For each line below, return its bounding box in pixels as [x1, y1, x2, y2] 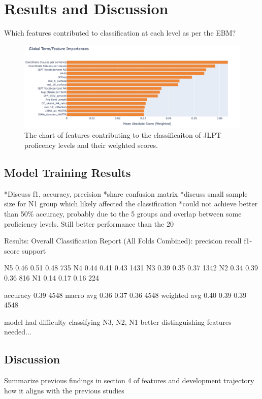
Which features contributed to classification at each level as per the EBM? [4, 27, 236, 38]
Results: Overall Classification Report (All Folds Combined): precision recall [4, 235, 242, 246]
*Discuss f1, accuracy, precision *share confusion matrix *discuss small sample [4, 188, 248, 199]
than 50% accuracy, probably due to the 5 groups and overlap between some [4, 208, 242, 219]
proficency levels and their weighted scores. [24, 140, 158, 150]
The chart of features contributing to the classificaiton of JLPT [24, 130, 221, 140]
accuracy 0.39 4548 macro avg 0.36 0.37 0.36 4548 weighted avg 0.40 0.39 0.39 [4, 289, 247, 300]
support [22, 245, 46, 256]
